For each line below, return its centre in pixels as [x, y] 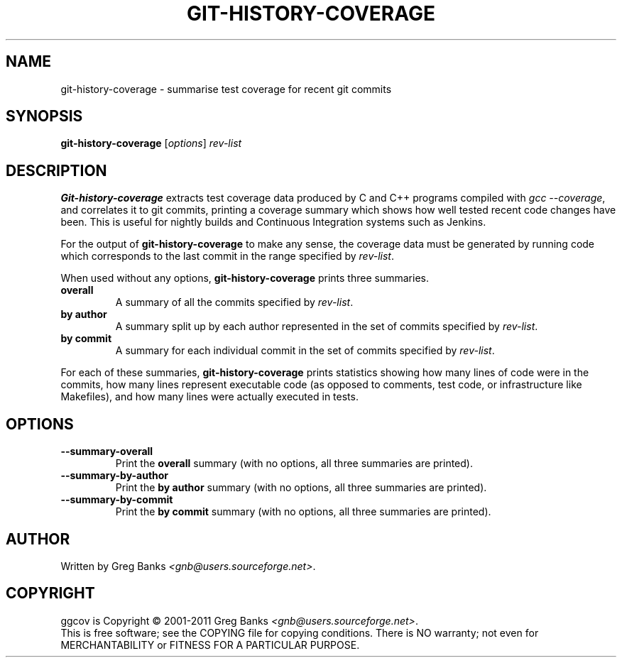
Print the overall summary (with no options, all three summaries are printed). [294, 464]
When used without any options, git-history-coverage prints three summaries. [245, 278]
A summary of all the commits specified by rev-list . [234, 302]
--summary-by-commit [117, 500]
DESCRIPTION [56, 170]
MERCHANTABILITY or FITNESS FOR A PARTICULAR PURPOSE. [210, 645]
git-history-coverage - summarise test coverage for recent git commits [226, 89]
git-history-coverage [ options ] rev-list [151, 143]
